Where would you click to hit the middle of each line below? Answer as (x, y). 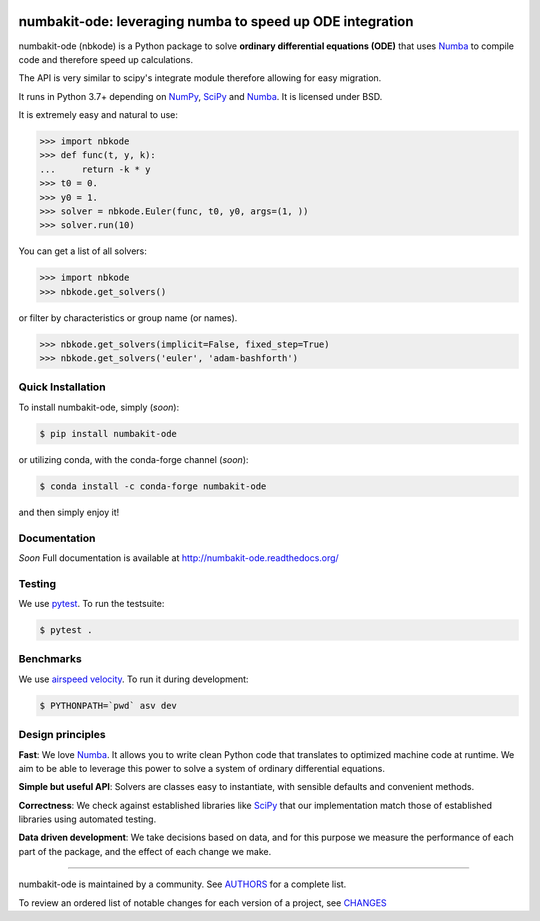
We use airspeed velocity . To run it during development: (133, 679)
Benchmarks (50, 659)
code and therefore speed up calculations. (106, 59)
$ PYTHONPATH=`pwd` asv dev (108, 705)
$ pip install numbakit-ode (108, 433)
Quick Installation (62, 387)
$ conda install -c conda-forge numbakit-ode (153, 486)
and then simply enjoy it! (69, 512)
